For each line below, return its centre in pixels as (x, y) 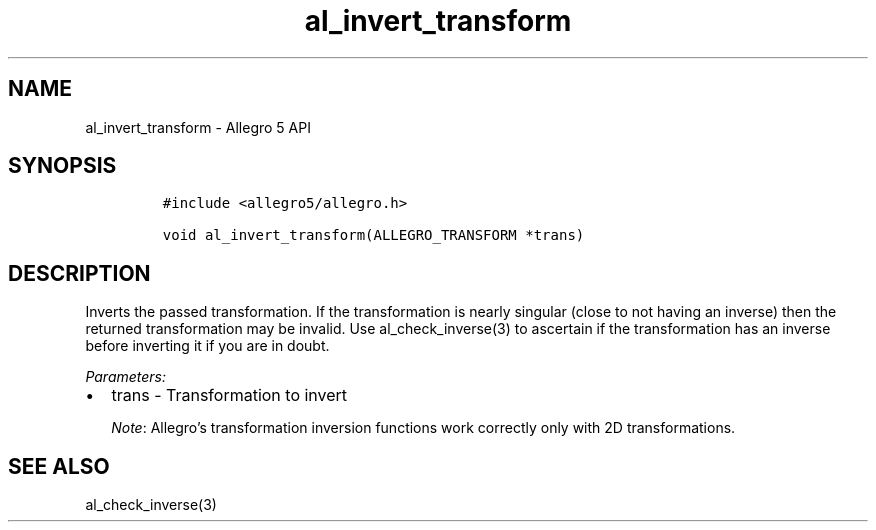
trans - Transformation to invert (229, 395)
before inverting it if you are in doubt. (207, 346)
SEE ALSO (59, 466)
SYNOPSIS (62, 166)
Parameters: (126, 377)
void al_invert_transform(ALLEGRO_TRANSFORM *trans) (373, 235)
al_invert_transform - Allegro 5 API (198, 127)
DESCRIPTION (79, 273)
